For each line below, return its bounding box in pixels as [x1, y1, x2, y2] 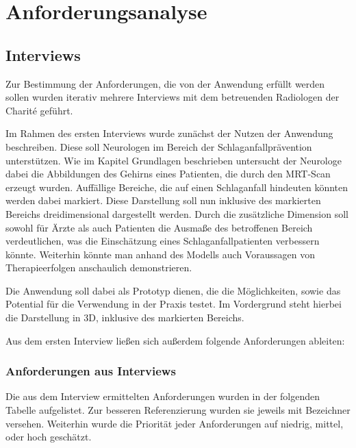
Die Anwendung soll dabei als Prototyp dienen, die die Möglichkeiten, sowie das [5, 283, 341, 297]
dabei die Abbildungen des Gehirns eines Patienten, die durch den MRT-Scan [5, 166, 331, 181]
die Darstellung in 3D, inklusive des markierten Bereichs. [5, 310, 244, 325]
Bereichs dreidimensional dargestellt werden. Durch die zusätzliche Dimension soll [5, 206, 348, 221]
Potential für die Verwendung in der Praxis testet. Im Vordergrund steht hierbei [5, 297, 342, 311]
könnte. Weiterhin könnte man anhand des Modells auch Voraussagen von [5, 247, 315, 261]
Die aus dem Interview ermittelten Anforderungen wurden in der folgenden [5, 389, 320, 403]
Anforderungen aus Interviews [5, 362, 176, 379]
